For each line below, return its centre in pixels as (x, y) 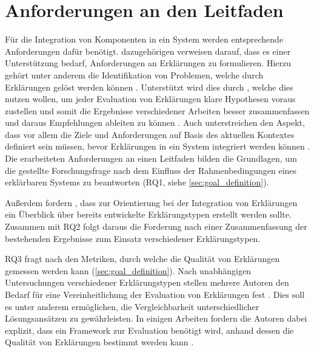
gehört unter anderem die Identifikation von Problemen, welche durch (134, 74)
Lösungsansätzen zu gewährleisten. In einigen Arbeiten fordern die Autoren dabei (156, 318)
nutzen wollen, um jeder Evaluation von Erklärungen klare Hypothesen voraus (150, 99)
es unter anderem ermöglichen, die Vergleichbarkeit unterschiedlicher (132, 306)
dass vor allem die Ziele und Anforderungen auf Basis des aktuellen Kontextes (150, 134)
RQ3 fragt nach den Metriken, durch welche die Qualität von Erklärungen (142, 259)
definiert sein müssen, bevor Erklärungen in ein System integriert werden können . (158, 146)
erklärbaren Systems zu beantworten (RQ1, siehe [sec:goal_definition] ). (137, 182)
